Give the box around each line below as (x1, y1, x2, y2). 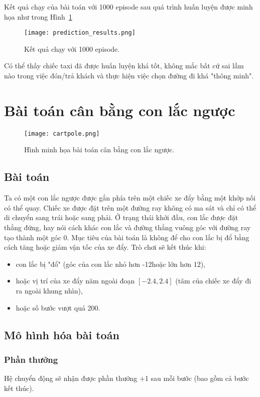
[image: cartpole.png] (24, 130, 100, 137)
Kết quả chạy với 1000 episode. (24, 43, 120, 54)
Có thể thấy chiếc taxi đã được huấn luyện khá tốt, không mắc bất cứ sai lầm (4, 60, 244, 71)
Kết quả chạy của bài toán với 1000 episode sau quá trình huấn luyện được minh (4, 2, 253, 12)
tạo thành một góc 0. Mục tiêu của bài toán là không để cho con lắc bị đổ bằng (4, 232, 249, 242)
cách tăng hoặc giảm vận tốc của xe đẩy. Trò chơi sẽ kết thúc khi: (4, 242, 206, 252)
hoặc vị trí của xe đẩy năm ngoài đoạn (16, 275, 135, 286)
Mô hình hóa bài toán (4, 327, 119, 342)
